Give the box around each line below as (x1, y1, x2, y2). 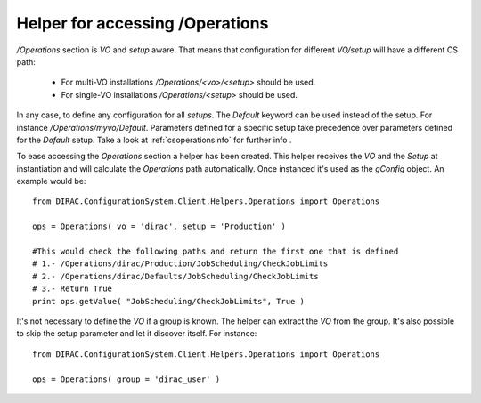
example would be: (16, 176, 86, 187)
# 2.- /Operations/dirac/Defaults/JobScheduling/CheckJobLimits (32, 271, 320, 281)
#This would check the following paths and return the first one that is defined (32, 246, 399, 257)
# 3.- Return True (32, 284, 113, 294)
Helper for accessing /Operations (16, 13, 269, 33)
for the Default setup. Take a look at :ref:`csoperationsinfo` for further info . (16, 134, 292, 145)
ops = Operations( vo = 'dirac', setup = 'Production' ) (32, 222, 287, 231)
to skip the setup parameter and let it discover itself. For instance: (16, 328, 257, 339)
